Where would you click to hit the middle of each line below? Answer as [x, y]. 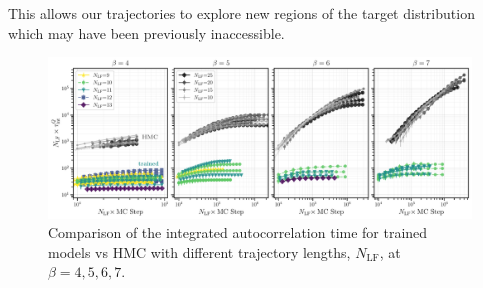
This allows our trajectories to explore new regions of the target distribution [241, 13]
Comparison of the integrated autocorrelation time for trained [238, 232]
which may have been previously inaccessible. [146, 32]
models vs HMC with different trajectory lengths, [199, 251]
